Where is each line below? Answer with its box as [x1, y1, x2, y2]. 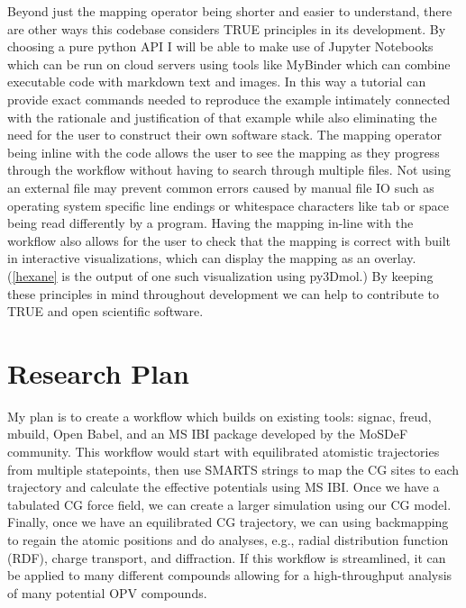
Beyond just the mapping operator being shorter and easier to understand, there [7, 2, 452, 20]
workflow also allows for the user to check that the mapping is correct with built [7, 231, 452, 250]
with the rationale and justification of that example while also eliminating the [7, 107, 437, 126]
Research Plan [7, 354, 189, 391]
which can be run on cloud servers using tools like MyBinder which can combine [7, 54, 451, 73]
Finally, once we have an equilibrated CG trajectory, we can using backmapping [7, 513, 449, 531]
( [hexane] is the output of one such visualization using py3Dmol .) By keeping [7, 266, 434, 285]
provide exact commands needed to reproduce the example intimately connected [7, 89, 451, 108]
